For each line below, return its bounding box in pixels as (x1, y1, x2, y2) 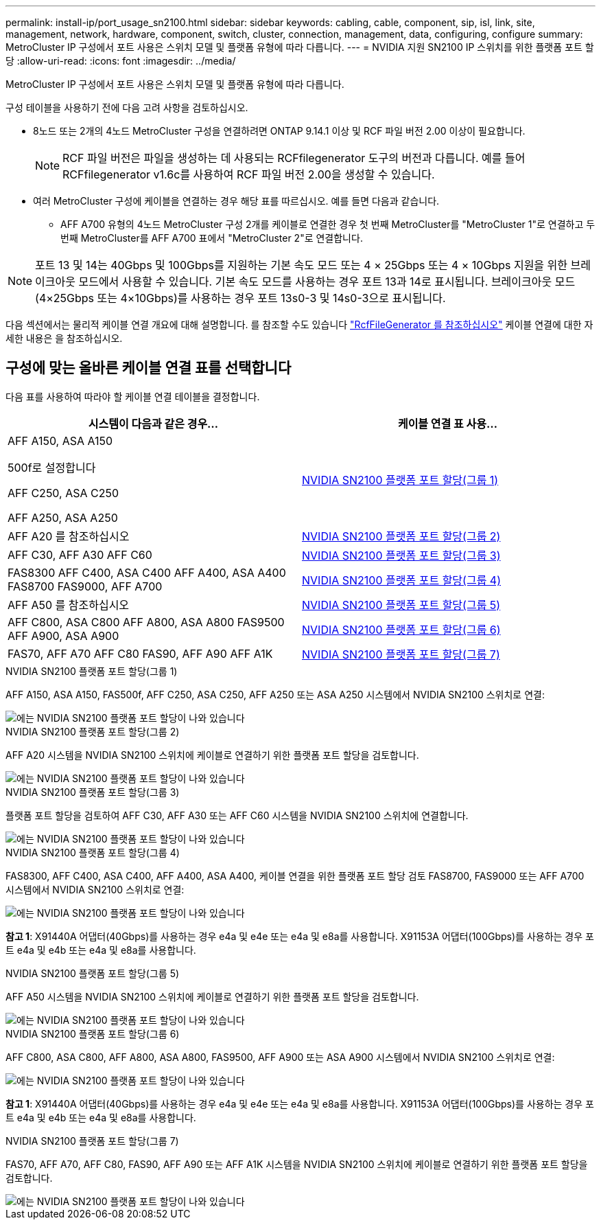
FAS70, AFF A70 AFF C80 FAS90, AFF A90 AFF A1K (8, 646, 273, 661)
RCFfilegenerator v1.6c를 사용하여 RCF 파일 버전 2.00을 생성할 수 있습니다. (62, 168, 435, 181)
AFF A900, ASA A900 (8, 628, 119, 643)
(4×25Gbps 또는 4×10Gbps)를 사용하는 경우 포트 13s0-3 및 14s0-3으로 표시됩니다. (35, 291, 446, 305)
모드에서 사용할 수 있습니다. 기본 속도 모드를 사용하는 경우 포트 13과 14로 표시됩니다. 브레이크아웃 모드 (78, 275, 576, 288)
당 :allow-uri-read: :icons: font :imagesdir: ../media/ (5, 55, 236, 67)
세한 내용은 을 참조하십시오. (5, 332, 123, 344)
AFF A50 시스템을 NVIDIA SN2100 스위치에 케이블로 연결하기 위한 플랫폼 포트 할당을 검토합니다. (5, 990, 419, 1003)
